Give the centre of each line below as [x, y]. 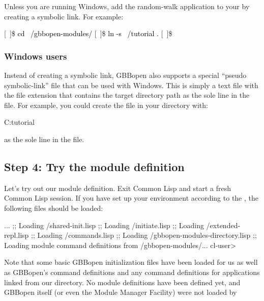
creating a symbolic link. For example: [64, 16]
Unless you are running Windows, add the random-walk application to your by [127, 6]
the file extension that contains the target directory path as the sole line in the [127, 95]
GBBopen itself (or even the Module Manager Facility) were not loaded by [121, 292]
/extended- [223, 225]
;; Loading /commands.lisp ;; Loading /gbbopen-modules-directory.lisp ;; [144, 235]
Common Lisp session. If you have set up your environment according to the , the [131, 198]
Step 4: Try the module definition [94, 166]
